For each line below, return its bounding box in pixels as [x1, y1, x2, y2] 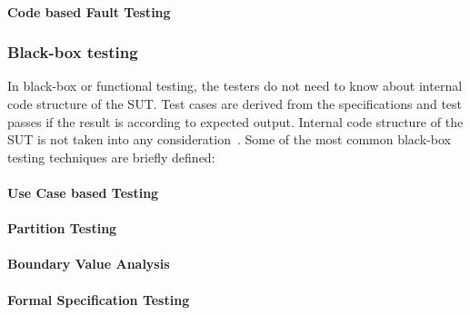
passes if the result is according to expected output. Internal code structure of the [7, 112, 464, 131]
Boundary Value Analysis [7, 254, 170, 273]
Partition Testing [7, 219, 117, 238]
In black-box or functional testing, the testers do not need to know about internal [7, 76, 463, 95]
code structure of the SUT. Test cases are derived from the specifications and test [7, 94, 463, 113]
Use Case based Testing [7, 182, 159, 202]
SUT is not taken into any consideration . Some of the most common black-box [7, 130, 451, 149]
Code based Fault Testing [7, 2, 171, 21]
